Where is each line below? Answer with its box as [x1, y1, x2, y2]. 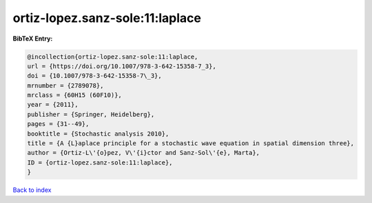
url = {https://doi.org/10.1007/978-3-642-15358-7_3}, [27, 62, 216, 70]
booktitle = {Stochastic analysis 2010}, [27, 129, 169, 138]
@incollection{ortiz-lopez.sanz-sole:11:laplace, [27, 52, 198, 61]
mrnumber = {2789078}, [27, 81, 104, 89]
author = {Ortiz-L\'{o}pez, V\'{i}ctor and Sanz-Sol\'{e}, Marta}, [27, 149, 260, 157]
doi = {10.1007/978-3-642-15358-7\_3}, [27, 72, 162, 80]
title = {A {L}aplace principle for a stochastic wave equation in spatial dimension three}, [27, 140, 355, 147]
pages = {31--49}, [27, 120, 90, 128]
